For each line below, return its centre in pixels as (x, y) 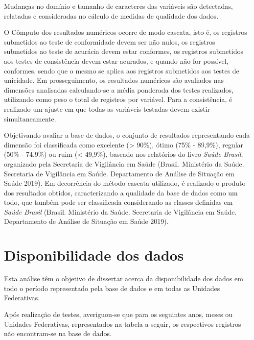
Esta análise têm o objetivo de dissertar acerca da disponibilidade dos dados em (124, 279)
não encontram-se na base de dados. (58, 333)
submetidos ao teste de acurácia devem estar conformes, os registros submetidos (124, 51)
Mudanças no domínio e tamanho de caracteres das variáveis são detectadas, (118, 6)
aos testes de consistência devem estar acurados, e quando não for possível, (116, 61)
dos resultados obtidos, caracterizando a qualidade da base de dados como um (121, 192)
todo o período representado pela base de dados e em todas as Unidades (112, 288)
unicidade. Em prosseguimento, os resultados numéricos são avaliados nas (114, 80)
